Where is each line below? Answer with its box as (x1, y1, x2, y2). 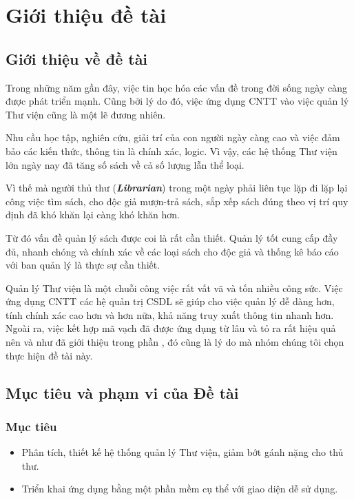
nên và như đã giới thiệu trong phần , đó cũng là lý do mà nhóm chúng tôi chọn (6, 335, 344, 349)
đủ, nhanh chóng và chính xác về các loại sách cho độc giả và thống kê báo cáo (6, 244, 339, 258)
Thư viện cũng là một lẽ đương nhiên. (6, 107, 166, 121)
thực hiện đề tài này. (6, 348, 93, 362)
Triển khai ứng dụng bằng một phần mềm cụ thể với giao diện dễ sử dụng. (21, 481, 338, 496)
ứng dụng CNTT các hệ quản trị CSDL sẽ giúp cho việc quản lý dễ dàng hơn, (6, 294, 335, 309)
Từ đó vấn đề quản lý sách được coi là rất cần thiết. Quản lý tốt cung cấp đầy (6, 230, 338, 244)
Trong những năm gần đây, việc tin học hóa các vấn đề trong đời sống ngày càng (6, 80, 348, 94)
